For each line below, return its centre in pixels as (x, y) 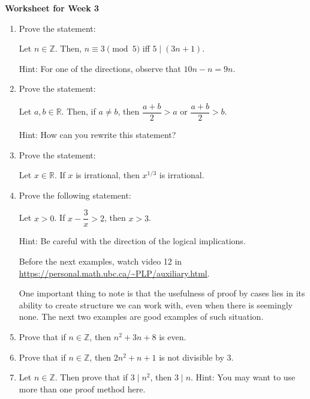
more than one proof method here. (82, 388)
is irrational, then (108, 175)
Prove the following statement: (75, 195)
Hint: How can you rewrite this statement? (97, 135)
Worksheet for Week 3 (52, 8)
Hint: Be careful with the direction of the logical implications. (132, 241)
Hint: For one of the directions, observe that (100, 68)
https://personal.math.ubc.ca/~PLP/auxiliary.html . (114, 273)
